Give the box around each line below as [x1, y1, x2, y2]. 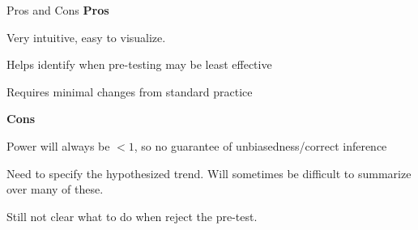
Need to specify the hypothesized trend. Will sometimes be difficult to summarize [6, 164, 412, 181]
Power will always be [6, 137, 110, 154]
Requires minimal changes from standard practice [6, 83, 253, 100]
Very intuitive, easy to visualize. [6, 28, 166, 45]
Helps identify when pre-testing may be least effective [6, 56, 272, 73]
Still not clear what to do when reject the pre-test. [6, 207, 258, 224]
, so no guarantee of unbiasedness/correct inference [134, 137, 387, 154]
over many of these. [6, 181, 104, 198]
